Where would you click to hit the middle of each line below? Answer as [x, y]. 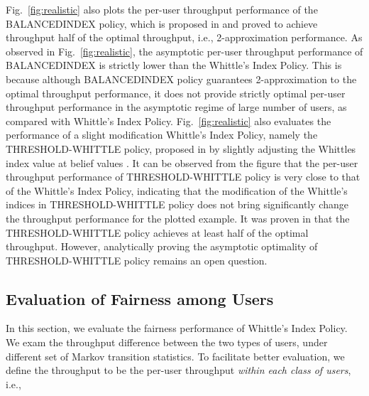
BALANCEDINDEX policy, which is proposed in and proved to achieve [162, 23]
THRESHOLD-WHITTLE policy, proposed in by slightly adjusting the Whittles [181, 148]
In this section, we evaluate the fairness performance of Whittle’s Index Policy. [177, 328]
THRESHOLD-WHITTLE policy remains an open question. [137, 260]
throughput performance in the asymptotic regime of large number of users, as [176, 107]
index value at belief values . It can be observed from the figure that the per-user [182, 162]
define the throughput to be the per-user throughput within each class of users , [178, 370]
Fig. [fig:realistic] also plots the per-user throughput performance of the [162, 9]
